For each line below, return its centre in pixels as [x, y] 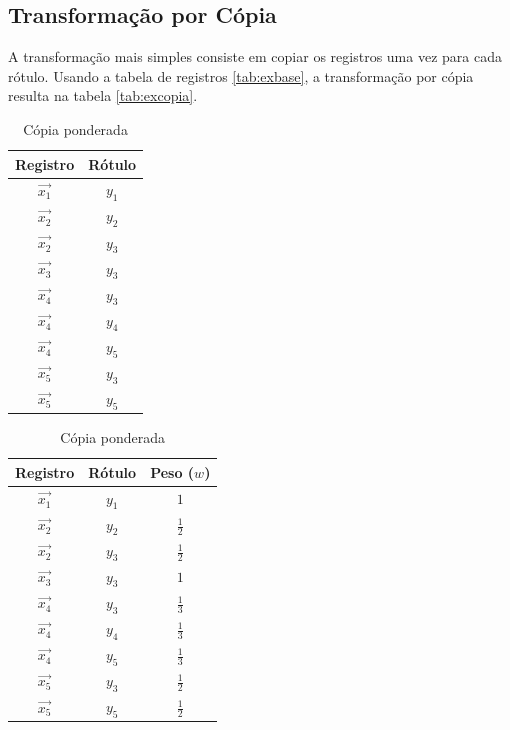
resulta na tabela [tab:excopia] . [103, 95]
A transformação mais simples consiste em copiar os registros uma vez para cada [255, 56]
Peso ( [172, 471]
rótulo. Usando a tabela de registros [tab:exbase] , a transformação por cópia [241, 75]
